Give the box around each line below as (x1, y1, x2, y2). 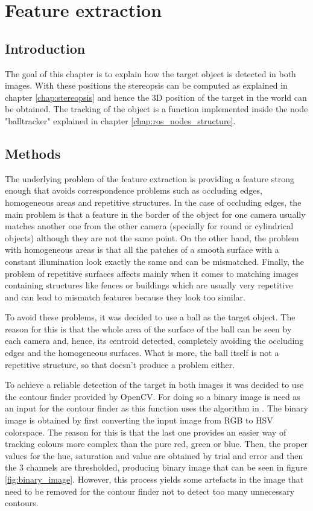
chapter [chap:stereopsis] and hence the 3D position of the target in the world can (5, 90, 307, 103)
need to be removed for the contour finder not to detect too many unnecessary (5, 484, 295, 497)
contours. (5, 497, 39, 509)
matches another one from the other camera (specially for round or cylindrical (5, 220, 294, 232)
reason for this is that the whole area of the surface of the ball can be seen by (5, 322, 292, 335)
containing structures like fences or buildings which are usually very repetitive (5, 279, 293, 291)
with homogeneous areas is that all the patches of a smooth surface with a (5, 243, 279, 256)
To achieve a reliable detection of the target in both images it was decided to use (5, 378, 304, 391)
